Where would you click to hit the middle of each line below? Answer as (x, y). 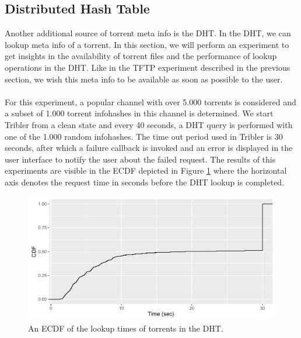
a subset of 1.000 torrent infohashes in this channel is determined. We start (139, 113)
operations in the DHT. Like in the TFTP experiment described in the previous (148, 67)
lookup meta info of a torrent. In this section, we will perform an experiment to (147, 44)
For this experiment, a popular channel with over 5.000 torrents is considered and (150, 101)
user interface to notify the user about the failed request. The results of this (140, 159)
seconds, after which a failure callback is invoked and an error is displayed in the (149, 148)
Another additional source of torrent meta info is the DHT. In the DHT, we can (148, 33)
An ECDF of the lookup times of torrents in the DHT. (126, 328)
